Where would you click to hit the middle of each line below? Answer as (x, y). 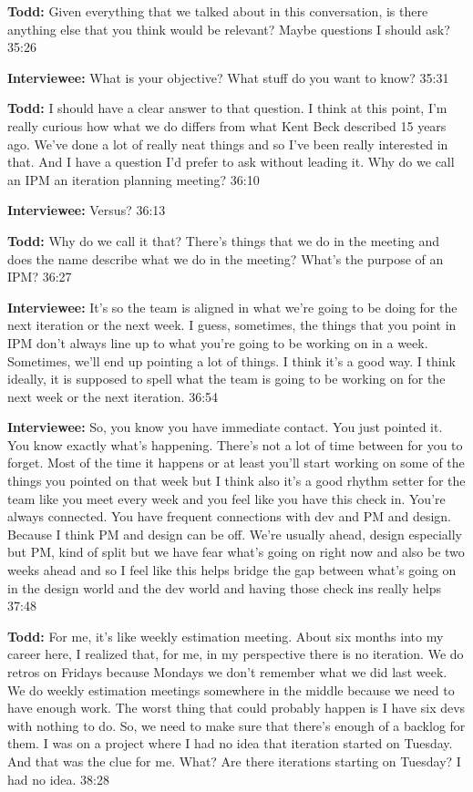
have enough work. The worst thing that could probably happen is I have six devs (236, 708)
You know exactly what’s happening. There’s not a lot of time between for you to (235, 444)
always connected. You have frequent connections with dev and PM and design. (229, 516)
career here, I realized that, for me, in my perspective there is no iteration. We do (236, 654)
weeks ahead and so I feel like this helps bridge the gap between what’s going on (232, 570)
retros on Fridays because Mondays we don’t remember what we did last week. (227, 672)
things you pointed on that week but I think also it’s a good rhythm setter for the (236, 481)
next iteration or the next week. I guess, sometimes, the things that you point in (232, 325)
